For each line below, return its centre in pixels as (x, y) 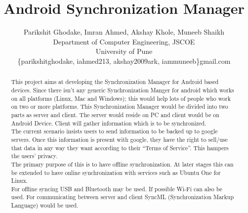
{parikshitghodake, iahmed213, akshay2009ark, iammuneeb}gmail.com (124, 61)
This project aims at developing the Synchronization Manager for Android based (115, 82)
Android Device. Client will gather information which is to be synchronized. (109, 123)
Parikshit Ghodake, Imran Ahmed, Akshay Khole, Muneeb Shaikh (124, 32)
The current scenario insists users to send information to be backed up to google (114, 131)
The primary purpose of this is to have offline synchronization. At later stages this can (122, 164)
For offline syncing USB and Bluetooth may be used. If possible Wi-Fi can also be (117, 189)
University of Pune (124, 51)
